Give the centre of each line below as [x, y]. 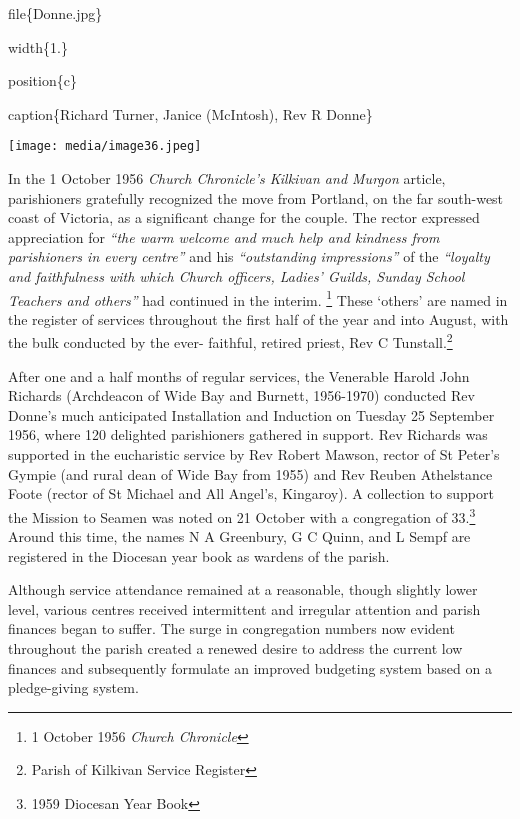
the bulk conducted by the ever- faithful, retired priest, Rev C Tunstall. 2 [230, 341]
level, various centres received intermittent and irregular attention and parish [244, 608]
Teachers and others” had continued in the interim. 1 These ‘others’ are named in [258, 298]
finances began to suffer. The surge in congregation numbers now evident [231, 628]
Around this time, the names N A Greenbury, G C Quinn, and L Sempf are [239, 536]
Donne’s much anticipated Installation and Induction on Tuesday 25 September [251, 414]
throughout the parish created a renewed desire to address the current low [235, 648]
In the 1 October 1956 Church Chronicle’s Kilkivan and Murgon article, [227, 178]
